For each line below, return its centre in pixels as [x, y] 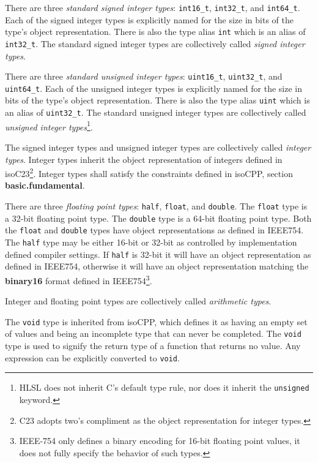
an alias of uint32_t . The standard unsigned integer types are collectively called [156, 112]
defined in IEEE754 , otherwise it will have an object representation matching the [157, 266]
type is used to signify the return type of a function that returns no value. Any [153, 346]
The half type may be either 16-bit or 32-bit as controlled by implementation [151, 242]
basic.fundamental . [45, 185]
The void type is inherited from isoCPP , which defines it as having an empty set [156, 321]
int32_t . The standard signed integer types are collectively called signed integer [155, 43]
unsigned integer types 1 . [49, 126]
